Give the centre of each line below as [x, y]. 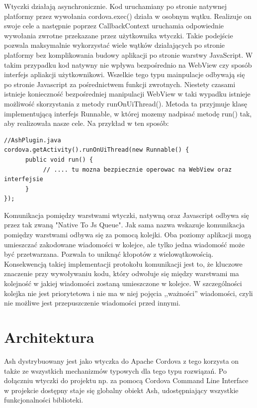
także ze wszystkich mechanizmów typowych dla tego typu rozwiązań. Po [115, 370]
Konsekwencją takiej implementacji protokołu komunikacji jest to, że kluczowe [123, 263]
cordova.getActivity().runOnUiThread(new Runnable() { [97, 150]
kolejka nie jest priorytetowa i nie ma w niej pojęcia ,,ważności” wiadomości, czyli [128, 293]
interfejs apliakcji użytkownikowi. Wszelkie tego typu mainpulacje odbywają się [125, 74]
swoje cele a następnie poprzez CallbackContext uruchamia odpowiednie [114, 26]
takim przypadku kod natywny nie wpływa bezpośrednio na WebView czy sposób [128, 64]
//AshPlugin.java [33, 140]
